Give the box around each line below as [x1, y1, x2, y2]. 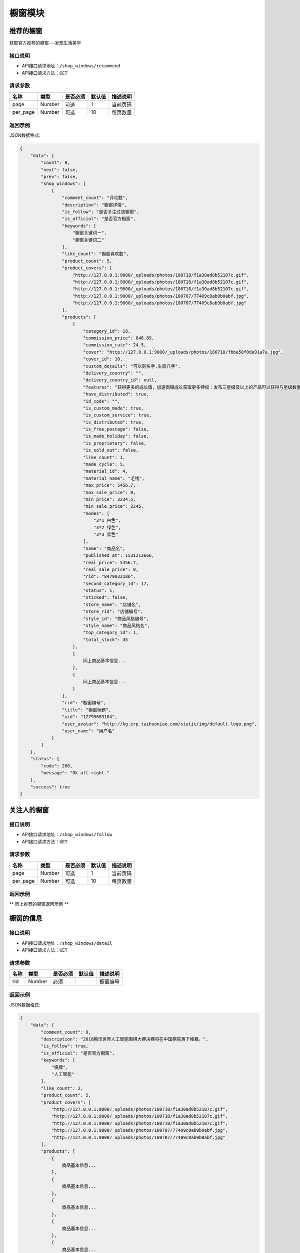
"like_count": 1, [82, 454, 125, 460]
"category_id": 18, [82, 328, 131, 334]
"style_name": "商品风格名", [82, 623, 150, 629]
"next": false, [40, 167, 78, 172]
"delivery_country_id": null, [82, 377, 157, 383]
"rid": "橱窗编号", [61, 700, 106, 706]
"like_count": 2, [40, 1085, 83, 1091]
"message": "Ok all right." [40, 770, 110, 776]
